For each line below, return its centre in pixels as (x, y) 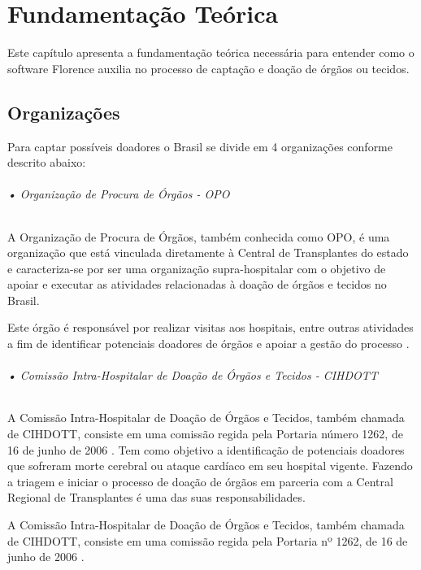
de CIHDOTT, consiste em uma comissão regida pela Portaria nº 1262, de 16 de (208, 540)
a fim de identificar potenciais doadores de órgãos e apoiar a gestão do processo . (208, 344)
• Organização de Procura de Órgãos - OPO (119, 194)
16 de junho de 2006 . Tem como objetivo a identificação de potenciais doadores (206, 449)
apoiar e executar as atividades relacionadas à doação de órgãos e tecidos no (197, 284)
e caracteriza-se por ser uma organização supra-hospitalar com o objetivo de (197, 268)
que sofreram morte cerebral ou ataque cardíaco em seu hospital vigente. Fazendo (210, 466)
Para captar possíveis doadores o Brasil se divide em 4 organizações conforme (200, 146)
